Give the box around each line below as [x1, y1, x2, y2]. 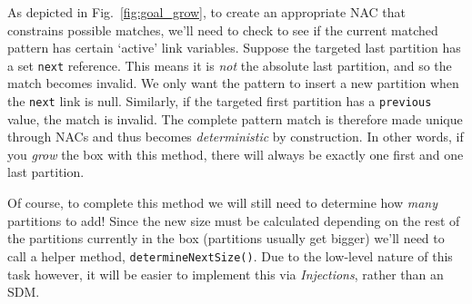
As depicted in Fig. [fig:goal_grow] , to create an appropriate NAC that [7, 3, 406, 21]
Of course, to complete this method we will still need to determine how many [7, 193, 437, 212]
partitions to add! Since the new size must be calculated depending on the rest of [7, 211, 460, 230]
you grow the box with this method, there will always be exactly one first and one [7, 144, 464, 163]
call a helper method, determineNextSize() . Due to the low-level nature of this [7, 246, 453, 265]
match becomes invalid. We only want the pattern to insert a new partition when [7, 74, 459, 93]
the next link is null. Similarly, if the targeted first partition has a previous [7, 92, 432, 111]
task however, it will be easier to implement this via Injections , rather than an [7, 264, 444, 283]
